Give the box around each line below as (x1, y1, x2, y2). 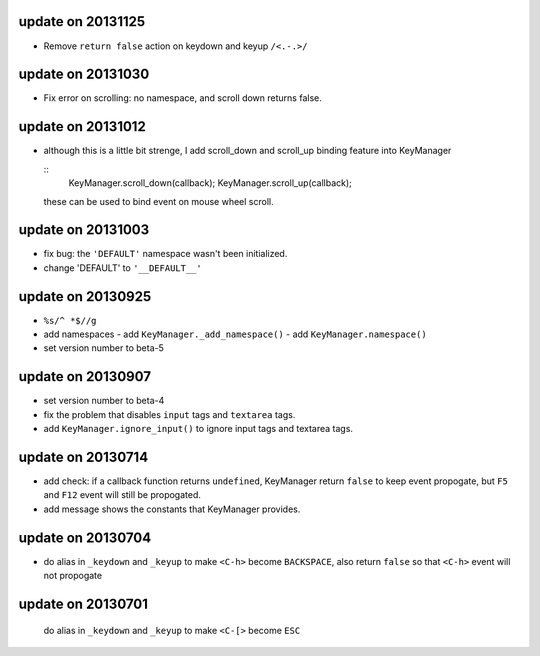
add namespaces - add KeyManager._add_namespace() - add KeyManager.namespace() (43, 328, 427, 340)
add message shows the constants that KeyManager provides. (43, 503, 301, 515)
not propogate (43, 570, 103, 582)
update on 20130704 (18, 529, 152, 546)
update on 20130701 (18, 595, 149, 612)
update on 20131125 (18, 13, 146, 30)
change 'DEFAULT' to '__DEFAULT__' (43, 261, 202, 274)
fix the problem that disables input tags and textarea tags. (43, 408, 296, 420)
